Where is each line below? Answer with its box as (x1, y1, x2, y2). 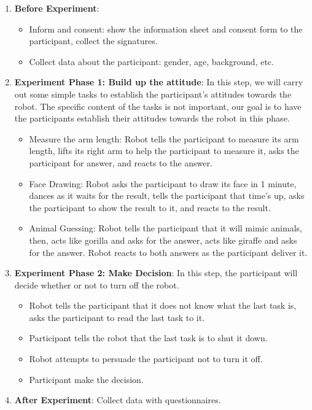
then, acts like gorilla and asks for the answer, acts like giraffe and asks (29, 233, 297, 246)
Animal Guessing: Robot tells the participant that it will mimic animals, (29, 222, 302, 234)
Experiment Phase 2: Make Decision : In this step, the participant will (14, 266, 298, 279)
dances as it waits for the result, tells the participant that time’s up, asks (29, 189, 305, 202)
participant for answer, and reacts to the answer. (29, 156, 213, 169)
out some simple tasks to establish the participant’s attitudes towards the (14, 87, 292, 100)
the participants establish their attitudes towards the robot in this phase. (14, 112, 290, 125)
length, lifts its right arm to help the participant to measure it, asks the (29, 144, 299, 157)
